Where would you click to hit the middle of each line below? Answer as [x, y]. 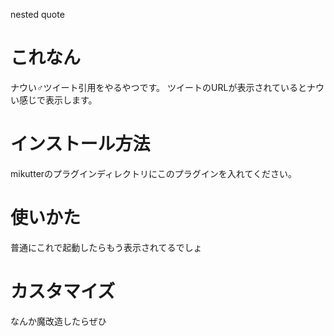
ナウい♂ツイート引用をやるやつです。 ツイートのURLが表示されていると [158, 87]
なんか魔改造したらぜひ [58, 321]
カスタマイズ [63, 291]
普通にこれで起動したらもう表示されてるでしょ [106, 247]
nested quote [37, 14]
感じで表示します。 [58, 100]
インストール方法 [80, 144]
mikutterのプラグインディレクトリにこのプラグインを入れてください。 [153, 173]
